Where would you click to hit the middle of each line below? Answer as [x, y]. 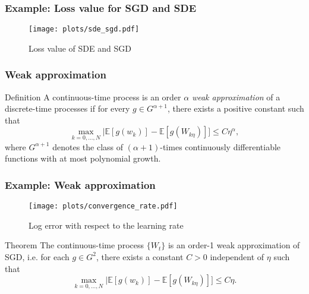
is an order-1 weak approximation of [234, 245]
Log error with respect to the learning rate [106, 225]
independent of [237, 256]
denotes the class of [88, 146]
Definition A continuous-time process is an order [93, 97]
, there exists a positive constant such [236, 108]
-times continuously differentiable [220, 146]
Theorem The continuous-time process [74, 245]
